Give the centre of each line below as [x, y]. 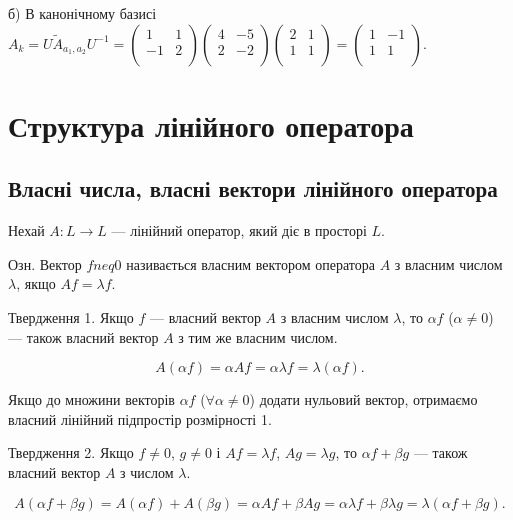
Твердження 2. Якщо [71, 452]
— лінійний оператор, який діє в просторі [239, 230]
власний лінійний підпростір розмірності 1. [140, 418]
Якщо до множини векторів [91, 399]
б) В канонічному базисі [82, 13]
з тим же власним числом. [258, 336]
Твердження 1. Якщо [71, 316]
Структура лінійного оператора [211, 124]
